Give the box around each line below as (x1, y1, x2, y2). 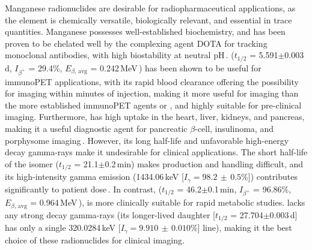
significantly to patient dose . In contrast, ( (5, 182, 162, 195)
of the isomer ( (5, 157, 59, 170)
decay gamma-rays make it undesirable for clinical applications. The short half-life (5, 146, 308, 158)
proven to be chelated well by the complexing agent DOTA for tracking (5, 37, 268, 49)
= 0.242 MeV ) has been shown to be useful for (90, 61, 262, 74)
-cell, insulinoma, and (195, 122, 274, 134)
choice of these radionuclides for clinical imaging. (5, 233, 185, 246)
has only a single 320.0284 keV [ (5, 221, 121, 234)
